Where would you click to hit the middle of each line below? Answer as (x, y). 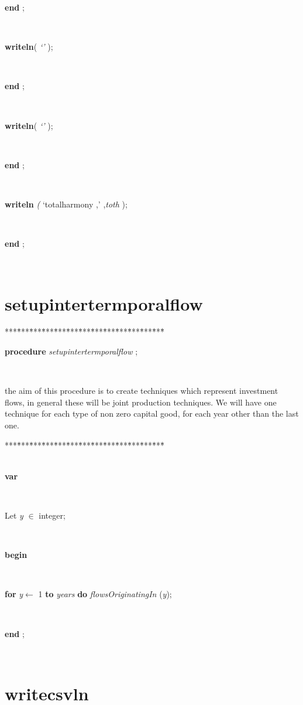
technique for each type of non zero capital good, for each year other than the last (152, 413)
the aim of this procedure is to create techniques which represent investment (142, 391)
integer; (52, 515)
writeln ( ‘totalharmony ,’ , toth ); (66, 204)
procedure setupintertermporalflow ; (71, 351)
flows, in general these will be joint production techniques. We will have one (141, 402)
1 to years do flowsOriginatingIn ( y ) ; (105, 594)
